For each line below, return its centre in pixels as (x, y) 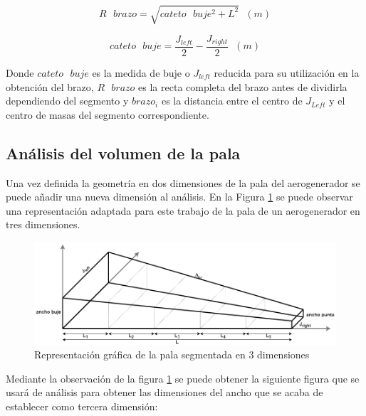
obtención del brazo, (50, 86)
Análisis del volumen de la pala (123, 153)
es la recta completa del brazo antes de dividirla (243, 86)
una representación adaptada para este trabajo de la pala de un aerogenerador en (183, 210)
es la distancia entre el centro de (232, 101)
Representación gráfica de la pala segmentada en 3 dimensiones (172, 354)
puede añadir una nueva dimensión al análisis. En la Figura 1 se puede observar (179, 197)
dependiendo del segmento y (67, 101)
